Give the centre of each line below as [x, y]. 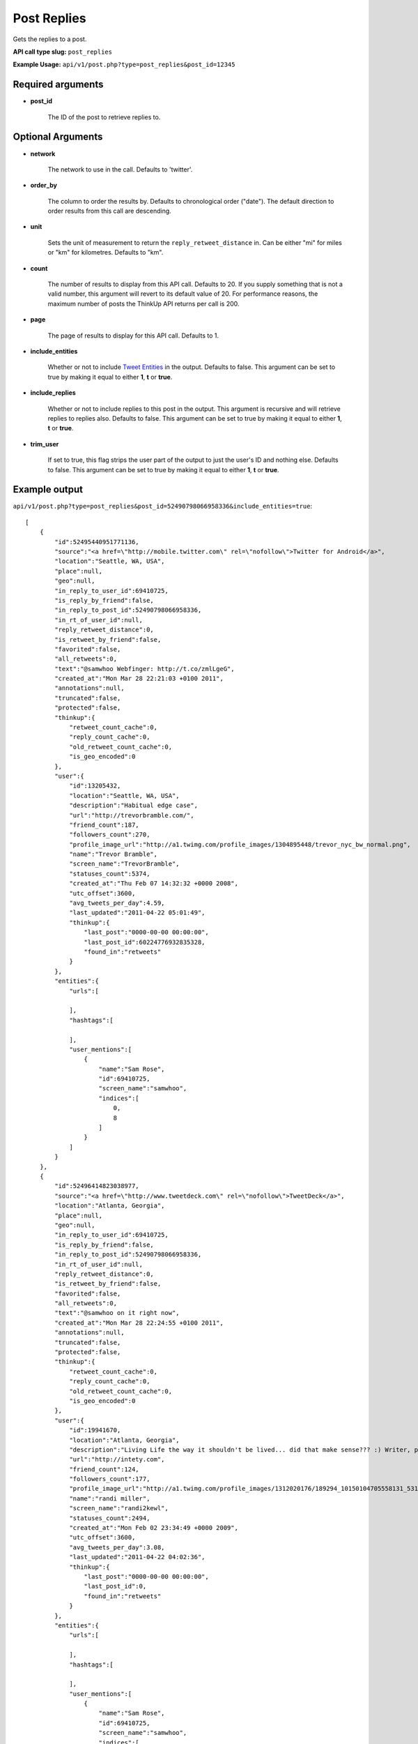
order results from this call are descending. [110, 211]
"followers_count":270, [110, 835]
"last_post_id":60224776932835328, [145, 942]
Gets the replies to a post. [50, 39]
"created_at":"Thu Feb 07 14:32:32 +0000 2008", [154, 884]
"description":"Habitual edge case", [134, 805]
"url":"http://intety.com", [117, 1459]
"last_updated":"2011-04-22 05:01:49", [137, 913]
